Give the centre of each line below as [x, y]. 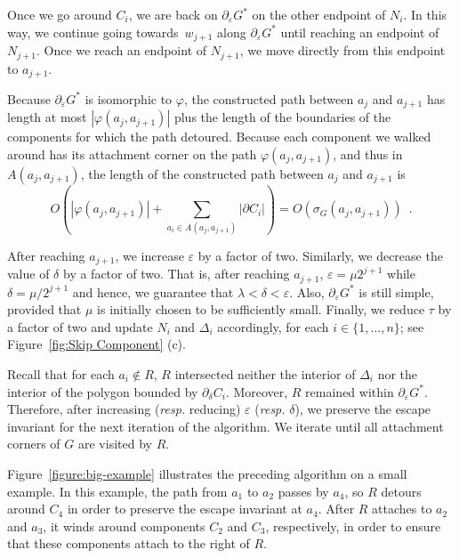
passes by [303, 491]
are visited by [115, 444]
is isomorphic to [129, 98]
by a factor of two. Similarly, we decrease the [320, 255]
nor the [398, 374]
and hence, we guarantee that [153, 291]
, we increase [149, 255]
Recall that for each [61, 374]
